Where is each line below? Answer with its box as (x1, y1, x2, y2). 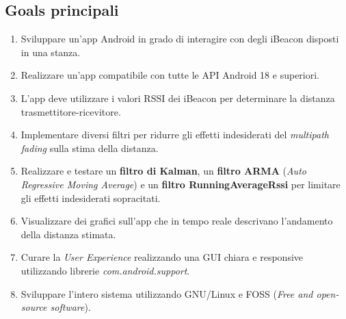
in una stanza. (21, 44, 81, 59)
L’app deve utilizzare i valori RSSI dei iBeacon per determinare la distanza (21, 90, 335, 105)
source (21, 300, 47, 314)
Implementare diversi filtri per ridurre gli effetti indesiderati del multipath (21, 127, 329, 142)
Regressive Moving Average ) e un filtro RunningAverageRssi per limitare (21, 177, 341, 191)
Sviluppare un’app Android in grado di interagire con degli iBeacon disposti (21, 31, 339, 46)
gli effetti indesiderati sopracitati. (21, 190, 161, 205)
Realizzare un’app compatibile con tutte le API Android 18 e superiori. (21, 68, 319, 82)
